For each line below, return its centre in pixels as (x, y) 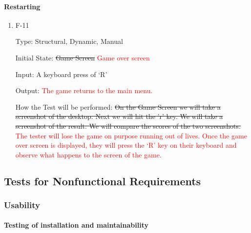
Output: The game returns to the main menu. (84, 90)
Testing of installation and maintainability (76, 224)
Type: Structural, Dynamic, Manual (69, 41)
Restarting (22, 6)
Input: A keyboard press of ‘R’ (61, 74)
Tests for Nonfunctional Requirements (103, 181)
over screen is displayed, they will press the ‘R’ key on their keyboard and (126, 145)
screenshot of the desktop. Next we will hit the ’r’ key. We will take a (119, 116)
